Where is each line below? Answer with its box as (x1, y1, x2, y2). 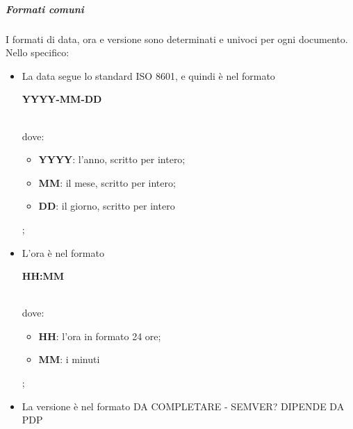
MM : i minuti (38, 352, 100, 367)
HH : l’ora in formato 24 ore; (38, 328, 161, 343)
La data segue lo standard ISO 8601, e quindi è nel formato (22, 68, 275, 83)
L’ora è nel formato (22, 245, 104, 260)
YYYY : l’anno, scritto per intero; (38, 152, 186, 167)
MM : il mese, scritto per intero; (38, 175, 176, 190)
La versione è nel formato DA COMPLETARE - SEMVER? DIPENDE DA (22, 398, 345, 413)
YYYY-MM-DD (22, 92, 102, 106)
